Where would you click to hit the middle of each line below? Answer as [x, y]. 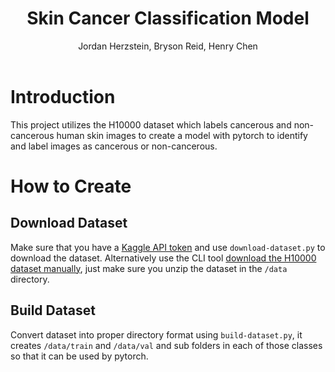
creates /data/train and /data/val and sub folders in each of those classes [166, 345]
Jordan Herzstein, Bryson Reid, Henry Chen [168, 46]
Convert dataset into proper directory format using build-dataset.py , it [156, 334]
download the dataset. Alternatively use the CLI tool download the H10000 [163, 258]
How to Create [71, 186]
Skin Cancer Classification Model [168, 18]
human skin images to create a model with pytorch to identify [182, 135]
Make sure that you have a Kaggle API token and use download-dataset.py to [168, 247]
